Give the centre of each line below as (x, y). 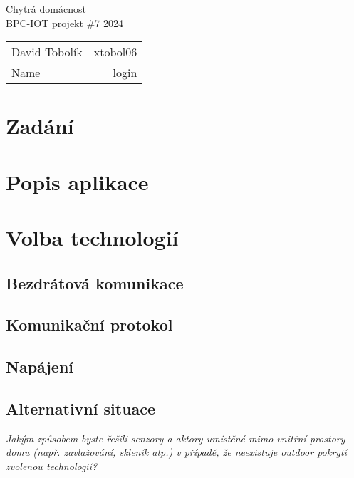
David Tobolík (47, 52)
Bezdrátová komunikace (95, 282)
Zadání (40, 126)
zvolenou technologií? (52, 466)
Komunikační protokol (89, 324)
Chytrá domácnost (46, 9)
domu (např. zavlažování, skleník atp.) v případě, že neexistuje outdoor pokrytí (176, 452)
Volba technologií (92, 238)
